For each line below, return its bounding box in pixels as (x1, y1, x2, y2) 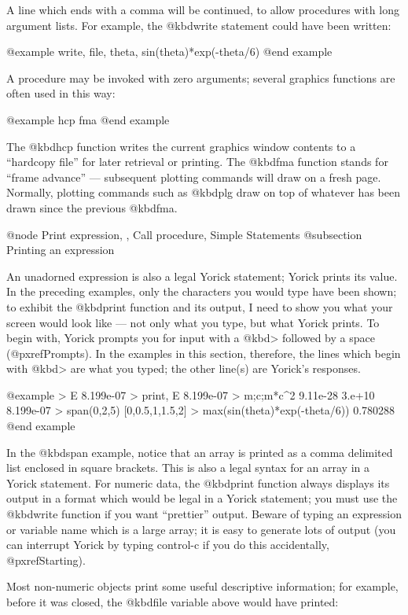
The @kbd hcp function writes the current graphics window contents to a (6, 138, 356, 154)
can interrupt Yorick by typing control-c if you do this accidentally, (6, 536, 329, 553)
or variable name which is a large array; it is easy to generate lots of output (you (6, 521, 396, 537)
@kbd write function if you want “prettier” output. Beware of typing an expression (6, 506, 402, 522)
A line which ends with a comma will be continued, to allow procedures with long (6, 2, 399, 17)
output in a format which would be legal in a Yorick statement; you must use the (6, 490, 398, 506)
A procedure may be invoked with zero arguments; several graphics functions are (6, 69, 395, 86)
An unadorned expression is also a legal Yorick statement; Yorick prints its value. (6, 267, 398, 284)
